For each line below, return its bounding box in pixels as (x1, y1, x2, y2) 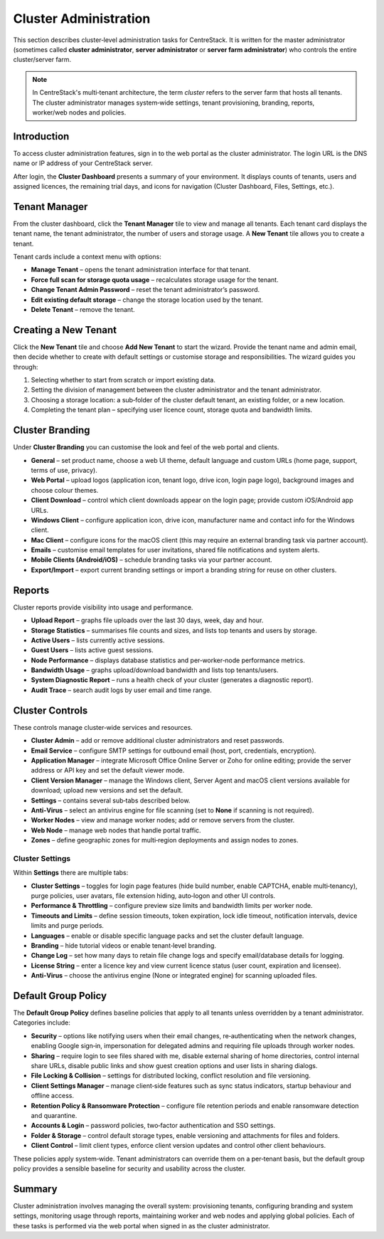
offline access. (31, 1092, 75, 1100)
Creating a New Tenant (13, 324, 117, 336)
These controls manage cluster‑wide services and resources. (13, 723, 193, 731)
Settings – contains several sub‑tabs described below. (31, 796, 191, 805)
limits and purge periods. (31, 921, 105, 930)
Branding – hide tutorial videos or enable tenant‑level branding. (31, 941, 217, 950)
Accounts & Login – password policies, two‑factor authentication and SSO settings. (31, 1122, 276, 1130)
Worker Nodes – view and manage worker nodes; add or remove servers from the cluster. (31, 816, 295, 825)
